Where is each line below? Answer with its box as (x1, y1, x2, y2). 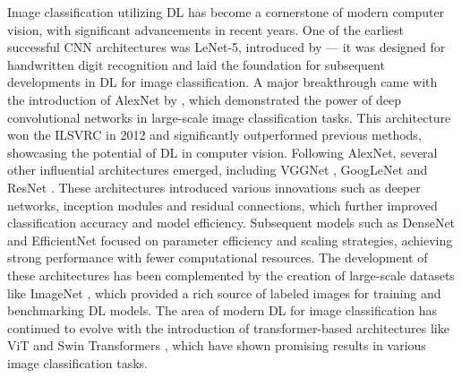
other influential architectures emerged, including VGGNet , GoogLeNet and (7, 160, 428, 179)
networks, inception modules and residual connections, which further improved (7, 195, 438, 214)
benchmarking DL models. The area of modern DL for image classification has (7, 301, 437, 320)
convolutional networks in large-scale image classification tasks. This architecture (7, 107, 451, 126)
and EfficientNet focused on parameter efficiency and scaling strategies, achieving (7, 230, 453, 249)
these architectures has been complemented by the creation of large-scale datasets (7, 265, 455, 284)
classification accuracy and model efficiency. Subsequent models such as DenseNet (7, 213, 456, 232)
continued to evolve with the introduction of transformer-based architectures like (7, 318, 449, 337)
